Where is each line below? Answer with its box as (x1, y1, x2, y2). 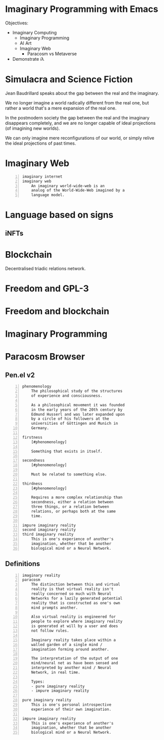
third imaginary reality (22, 532, 74, 537)
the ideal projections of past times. (5, 140, 76, 146)
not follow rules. (31, 628, 70, 634)
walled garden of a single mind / (31, 642, 103, 647)
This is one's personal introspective (31, 702, 112, 707)
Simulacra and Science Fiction (5, 74, 133, 85)
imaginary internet (22, 174, 63, 179)
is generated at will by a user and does (31, 624, 118, 629)
